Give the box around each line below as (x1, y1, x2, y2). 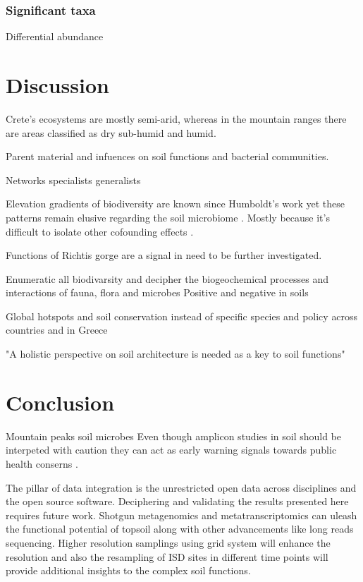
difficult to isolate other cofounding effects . (6, 224, 194, 238)
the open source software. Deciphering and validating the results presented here (6, 494, 349, 509)
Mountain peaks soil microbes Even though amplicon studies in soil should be (6, 428, 342, 443)
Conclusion (6, 387, 115, 416)
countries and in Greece (6, 322, 108, 337)
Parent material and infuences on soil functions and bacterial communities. (6, 149, 329, 164)
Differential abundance (6, 29, 104, 44)
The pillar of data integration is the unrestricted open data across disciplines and (6, 480, 357, 495)
